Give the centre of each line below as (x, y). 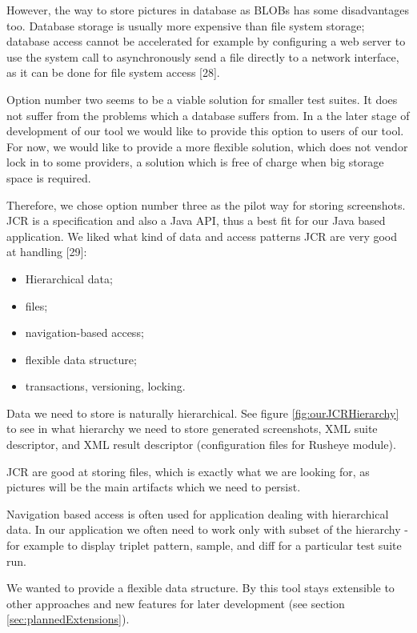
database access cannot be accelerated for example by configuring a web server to (206, 41)
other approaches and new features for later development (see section (176, 603)
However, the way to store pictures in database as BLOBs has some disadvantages (208, 10)
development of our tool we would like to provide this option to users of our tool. (205, 131)
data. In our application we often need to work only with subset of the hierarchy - (207, 529)
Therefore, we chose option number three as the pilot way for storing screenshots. (206, 204)
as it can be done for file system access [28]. (113, 72)
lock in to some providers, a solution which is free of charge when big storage (195, 162)
